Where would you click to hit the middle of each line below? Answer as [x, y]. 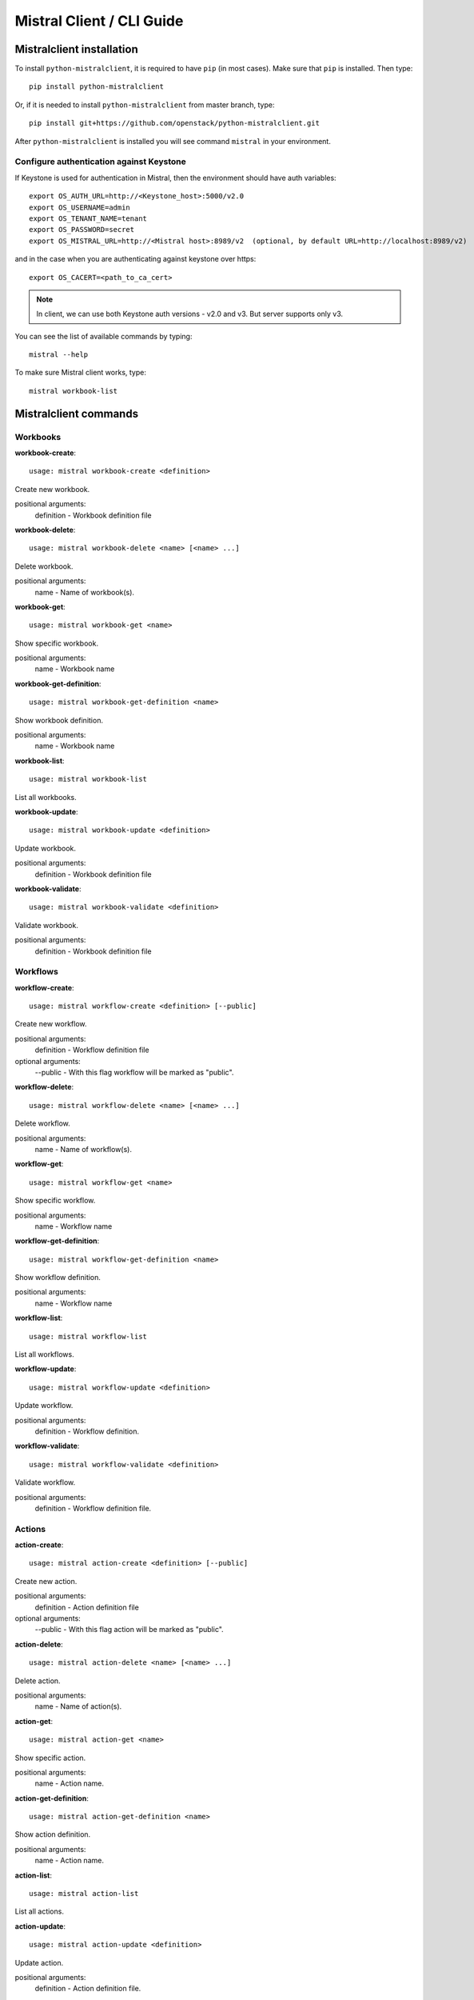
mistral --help [59, 355]
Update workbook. [45, 848]
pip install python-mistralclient [96, 87]
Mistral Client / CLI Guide [99, 21]
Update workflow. [44, 1406]
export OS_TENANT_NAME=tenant [88, 218]
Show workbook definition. [59, 720]
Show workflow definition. [58, 1278]
